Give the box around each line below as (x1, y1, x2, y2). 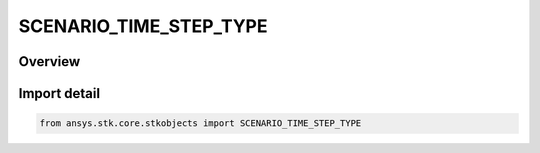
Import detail (18, 85, 100, 102)
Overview (18, 53, 81, 70)
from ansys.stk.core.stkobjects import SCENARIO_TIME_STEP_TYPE (39, 118, 362, 129)
